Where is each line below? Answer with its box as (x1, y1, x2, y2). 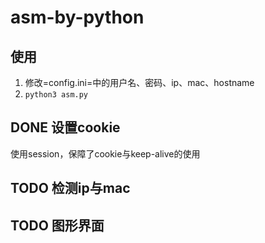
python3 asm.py (24, 90, 89, 100)
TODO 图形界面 (10, 217, 105, 234)
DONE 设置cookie (10, 119, 121, 136)
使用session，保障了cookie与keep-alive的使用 (10, 147, 201, 160)
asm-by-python (10, 6, 145, 29)
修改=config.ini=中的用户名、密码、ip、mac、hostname (24, 77, 255, 88)
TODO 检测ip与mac (10, 180, 131, 197)
